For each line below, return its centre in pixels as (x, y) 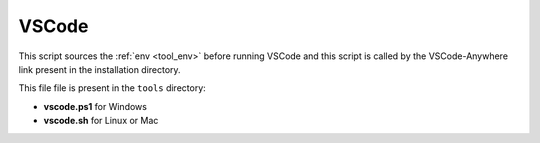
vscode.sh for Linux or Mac (101, 121)
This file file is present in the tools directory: (112, 88)
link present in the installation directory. (99, 69)
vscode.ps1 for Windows (95, 106)
